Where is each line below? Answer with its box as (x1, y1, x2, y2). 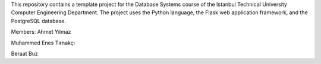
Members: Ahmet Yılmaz (11, 28, 71, 36)
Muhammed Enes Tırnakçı (11, 39, 75, 46)
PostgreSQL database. (11, 17, 67, 24)
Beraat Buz (11, 50, 39, 57)
